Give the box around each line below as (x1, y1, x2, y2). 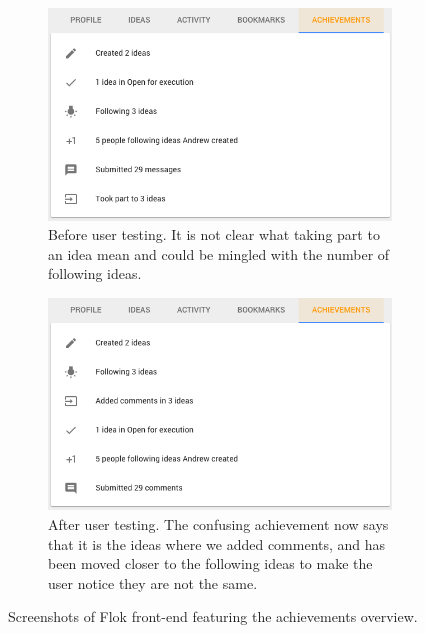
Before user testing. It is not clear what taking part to (48, 224, 380, 245)
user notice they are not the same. (48, 572, 258, 593)
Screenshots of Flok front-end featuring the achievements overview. (8, 606, 418, 627)
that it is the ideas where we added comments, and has (48, 533, 386, 554)
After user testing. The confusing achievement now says (48, 514, 389, 535)
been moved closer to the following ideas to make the (48, 553, 373, 574)
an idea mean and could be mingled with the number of (48, 243, 390, 264)
